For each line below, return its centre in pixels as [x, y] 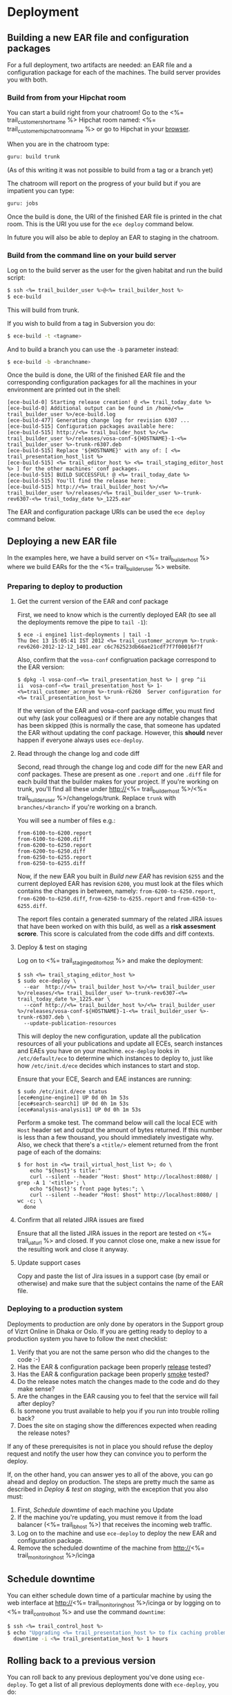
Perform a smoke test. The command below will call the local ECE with [117, 1122]
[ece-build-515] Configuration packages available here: [91, 427]
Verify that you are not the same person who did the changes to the [113, 1352]
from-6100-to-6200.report [54, 833]
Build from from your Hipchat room [67, 98]
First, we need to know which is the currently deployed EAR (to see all [116, 615]
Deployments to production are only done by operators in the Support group [116, 1324]
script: [16, 277]
